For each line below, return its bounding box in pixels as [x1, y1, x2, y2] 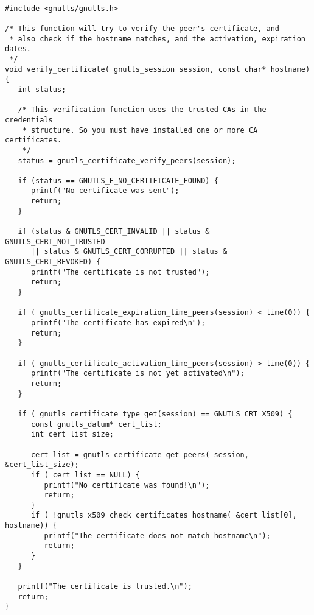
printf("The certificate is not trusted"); [30, 267, 210, 276]
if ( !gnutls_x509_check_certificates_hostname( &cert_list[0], [30, 511, 297, 520]
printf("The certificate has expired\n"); [30, 318, 206, 327]
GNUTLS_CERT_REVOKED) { [5, 258, 101, 267]
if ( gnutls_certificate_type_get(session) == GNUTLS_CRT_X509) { [18, 409, 293, 418]
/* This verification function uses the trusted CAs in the [18, 105, 267, 114]
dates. [5, 44, 31, 54]
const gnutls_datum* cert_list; [30, 420, 162, 429]
